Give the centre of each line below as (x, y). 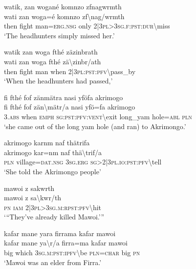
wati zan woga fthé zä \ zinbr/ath (53, 61)
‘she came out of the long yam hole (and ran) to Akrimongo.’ (95, 126)
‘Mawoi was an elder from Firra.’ (53, 262)
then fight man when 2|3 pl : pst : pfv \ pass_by (70, 71)
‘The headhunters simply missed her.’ (59, 35)
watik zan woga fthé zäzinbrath (51, 52)
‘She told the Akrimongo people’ (53, 171)
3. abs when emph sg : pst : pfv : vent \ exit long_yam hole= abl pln (98, 116)
